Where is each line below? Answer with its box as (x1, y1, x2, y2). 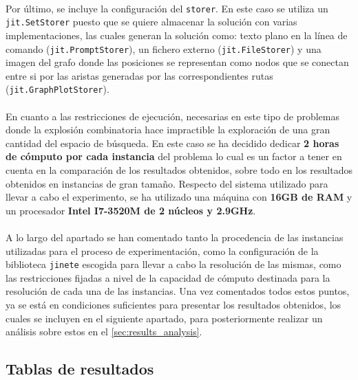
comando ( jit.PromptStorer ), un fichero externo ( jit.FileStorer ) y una (6, 41, 322, 56)
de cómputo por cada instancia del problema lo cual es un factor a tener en (6, 149, 342, 164)
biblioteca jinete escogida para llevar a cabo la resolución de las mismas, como (6, 257, 341, 271)
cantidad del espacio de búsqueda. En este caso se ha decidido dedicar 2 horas (6, 135, 339, 150)
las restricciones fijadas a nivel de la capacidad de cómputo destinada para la (6, 270, 330, 284)
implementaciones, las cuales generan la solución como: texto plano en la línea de (6, 27, 348, 42)
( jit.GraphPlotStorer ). (6, 82, 109, 96)
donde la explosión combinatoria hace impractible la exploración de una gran (6, 122, 330, 137)
